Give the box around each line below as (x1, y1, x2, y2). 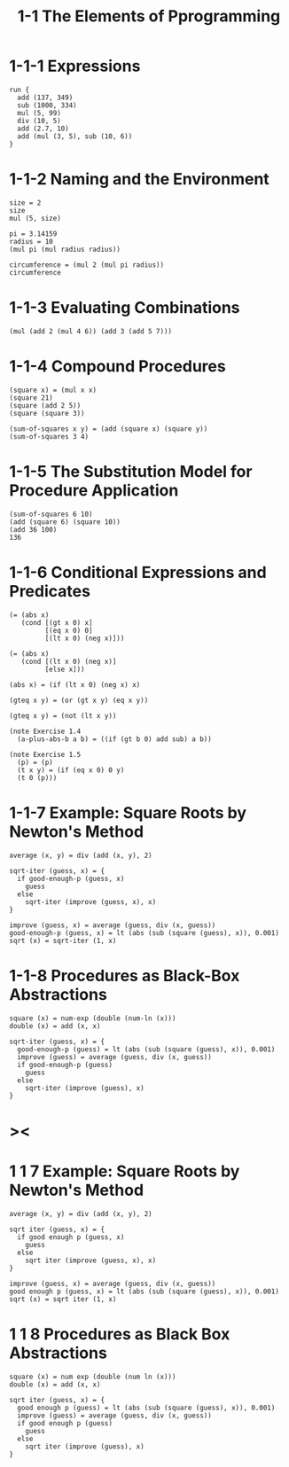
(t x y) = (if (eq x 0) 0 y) (17, 765, 125, 775)
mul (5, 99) (17, 108, 62, 117)
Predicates (9, 581, 91, 601)
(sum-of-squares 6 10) (9, 510, 93, 519)
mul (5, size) (9, 214, 62, 222)
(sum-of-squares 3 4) (9, 432, 90, 441)
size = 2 (9, 198, 42, 207)
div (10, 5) (17, 116, 62, 125)
